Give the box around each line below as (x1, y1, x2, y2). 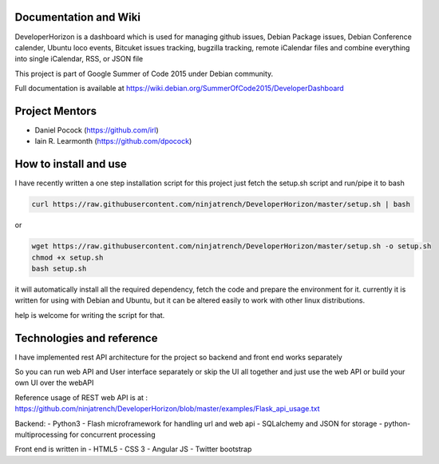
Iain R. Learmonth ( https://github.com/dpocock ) (34, 137, 192, 146)
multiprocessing (14, 430, 68, 439)
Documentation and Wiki (14, 10, 141, 24)
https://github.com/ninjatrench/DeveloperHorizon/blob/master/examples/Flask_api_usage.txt (14, 404, 320, 414)
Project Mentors (14, 104, 97, 117)
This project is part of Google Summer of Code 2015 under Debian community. (14, 69, 274, 78)
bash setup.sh (31, 264, 87, 273)
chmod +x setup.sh (31, 252, 104, 262)
